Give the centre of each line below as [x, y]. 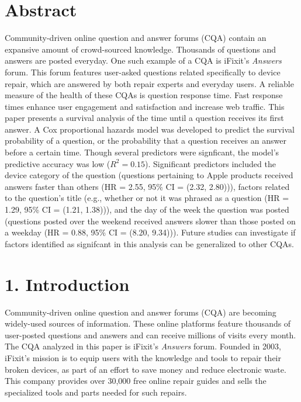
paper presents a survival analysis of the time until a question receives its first [144, 118]
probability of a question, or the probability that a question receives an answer [146, 141]
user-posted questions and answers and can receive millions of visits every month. [150, 335]
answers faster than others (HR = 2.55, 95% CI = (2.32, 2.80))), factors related [147, 186]
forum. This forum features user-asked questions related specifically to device [143, 72]
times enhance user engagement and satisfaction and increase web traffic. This [145, 106]
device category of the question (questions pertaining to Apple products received [149, 175]
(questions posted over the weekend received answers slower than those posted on [150, 221]
